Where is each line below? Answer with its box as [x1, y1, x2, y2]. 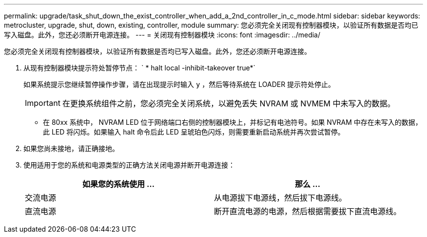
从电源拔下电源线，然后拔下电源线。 [214, 193, 347, 203]
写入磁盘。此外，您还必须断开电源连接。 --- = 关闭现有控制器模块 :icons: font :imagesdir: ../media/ [4, 31, 321, 39]
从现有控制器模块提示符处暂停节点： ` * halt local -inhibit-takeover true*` [23, 64, 256, 72]
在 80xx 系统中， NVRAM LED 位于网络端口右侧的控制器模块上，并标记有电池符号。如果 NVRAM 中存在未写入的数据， [43, 118, 422, 126]
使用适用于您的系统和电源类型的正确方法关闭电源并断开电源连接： [23, 161, 235, 169]
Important [25, 98, 60, 108]
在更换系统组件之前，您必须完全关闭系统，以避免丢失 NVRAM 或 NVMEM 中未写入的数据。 [62, 99, 395, 108]
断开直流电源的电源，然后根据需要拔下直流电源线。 [214, 206, 402, 216]
